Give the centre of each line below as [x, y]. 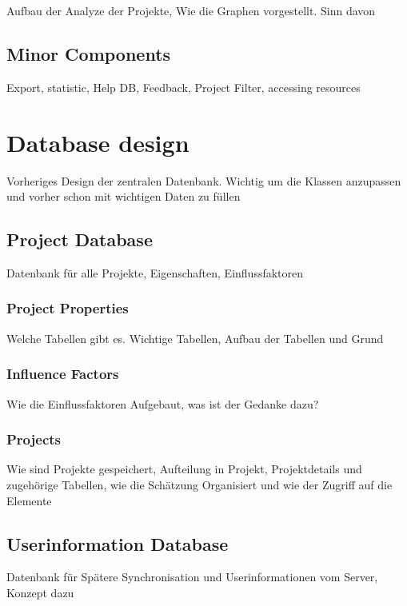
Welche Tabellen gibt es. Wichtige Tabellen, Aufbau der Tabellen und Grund [195, 338]
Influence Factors [63, 374]
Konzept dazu [40, 592]
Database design [98, 142]
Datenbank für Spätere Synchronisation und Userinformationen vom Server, [192, 577]
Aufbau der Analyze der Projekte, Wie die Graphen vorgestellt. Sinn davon [191, 10]
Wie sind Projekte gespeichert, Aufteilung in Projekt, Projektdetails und [184, 469]
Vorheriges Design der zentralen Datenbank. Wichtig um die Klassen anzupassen [204, 180]
